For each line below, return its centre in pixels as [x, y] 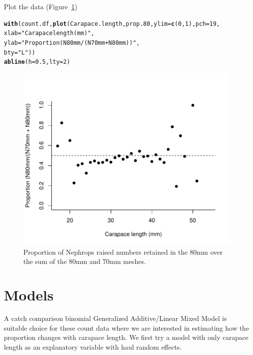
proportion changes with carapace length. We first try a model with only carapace [126, 337]
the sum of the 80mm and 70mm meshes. [85, 261]
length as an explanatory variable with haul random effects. [93, 346]
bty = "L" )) [20, 52]
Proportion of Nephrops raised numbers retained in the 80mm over [123, 252]
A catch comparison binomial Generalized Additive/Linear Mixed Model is [115, 318]
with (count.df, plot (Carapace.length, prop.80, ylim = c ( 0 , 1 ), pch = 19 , [112, 24]
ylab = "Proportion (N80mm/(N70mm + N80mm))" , [72, 43]
